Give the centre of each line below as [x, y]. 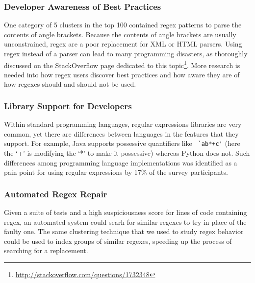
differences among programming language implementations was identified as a [121, 162]
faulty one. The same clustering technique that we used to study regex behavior [124, 231]
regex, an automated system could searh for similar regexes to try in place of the [125, 222]
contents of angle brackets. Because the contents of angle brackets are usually [120, 34]
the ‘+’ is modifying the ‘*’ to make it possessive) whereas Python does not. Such [127, 153]
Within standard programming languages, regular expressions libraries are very [123, 124]
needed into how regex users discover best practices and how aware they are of [122, 74]
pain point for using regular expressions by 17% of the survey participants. [116, 172]
